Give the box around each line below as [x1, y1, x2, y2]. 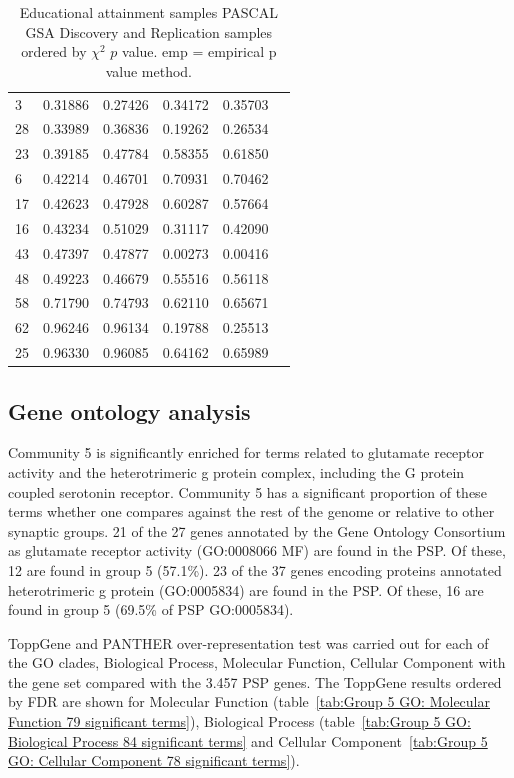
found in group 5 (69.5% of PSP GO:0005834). [8, 599, 294, 620]
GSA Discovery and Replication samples [25, 21, 273, 42]
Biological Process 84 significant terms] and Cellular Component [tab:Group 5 [8, 730, 488, 751]
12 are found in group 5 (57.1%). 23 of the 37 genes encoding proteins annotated [8, 559, 502, 580]
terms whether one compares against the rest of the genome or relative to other [8, 501, 495, 522]
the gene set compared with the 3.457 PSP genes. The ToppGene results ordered [8, 671, 502, 692]
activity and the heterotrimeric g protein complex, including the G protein [8, 461, 465, 482]
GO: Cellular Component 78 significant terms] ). [8, 750, 300, 771]
